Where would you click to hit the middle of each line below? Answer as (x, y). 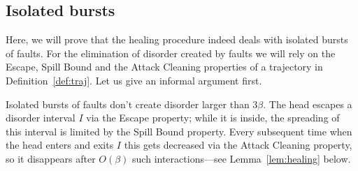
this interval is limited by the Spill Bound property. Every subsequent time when (179, 131)
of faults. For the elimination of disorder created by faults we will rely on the (171, 53)
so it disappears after (51, 158)
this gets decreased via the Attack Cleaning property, (238, 145)
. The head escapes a (308, 104)
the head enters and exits (60, 145)
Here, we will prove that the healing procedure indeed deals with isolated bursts (177, 39)
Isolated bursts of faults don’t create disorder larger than (128, 104)
